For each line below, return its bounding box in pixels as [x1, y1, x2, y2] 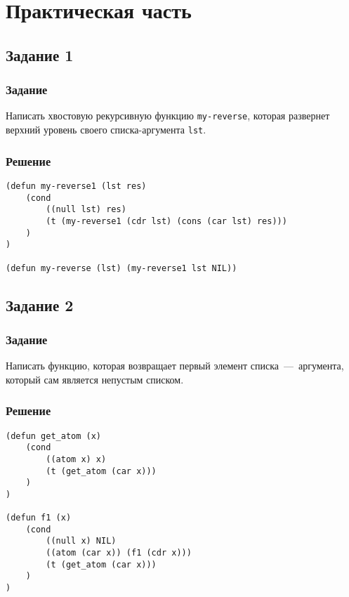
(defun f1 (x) [6, 513, 72, 523]
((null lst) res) [46, 204, 126, 215]
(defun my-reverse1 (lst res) [6, 181, 147, 191]
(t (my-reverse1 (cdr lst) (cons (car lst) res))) [46, 216, 287, 226]
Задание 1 [6, 44, 74, 65]
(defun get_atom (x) [6, 431, 102, 441]
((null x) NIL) [46, 536, 117, 546]
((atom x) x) [46, 454, 107, 464]
